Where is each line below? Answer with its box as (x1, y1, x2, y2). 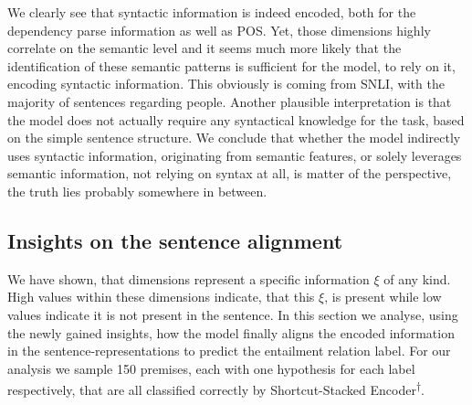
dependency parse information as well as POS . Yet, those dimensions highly (7, 20, 431, 39)
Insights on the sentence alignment (7, 226, 343, 254)
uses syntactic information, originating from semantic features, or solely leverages (7, 145, 462, 165)
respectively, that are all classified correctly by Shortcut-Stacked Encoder (7, 379, 416, 399)
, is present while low (324, 287, 442, 306)
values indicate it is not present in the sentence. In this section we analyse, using (7, 304, 458, 324)
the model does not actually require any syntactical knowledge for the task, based (7, 110, 465, 129)
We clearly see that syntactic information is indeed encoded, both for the (7, 3, 416, 21)
